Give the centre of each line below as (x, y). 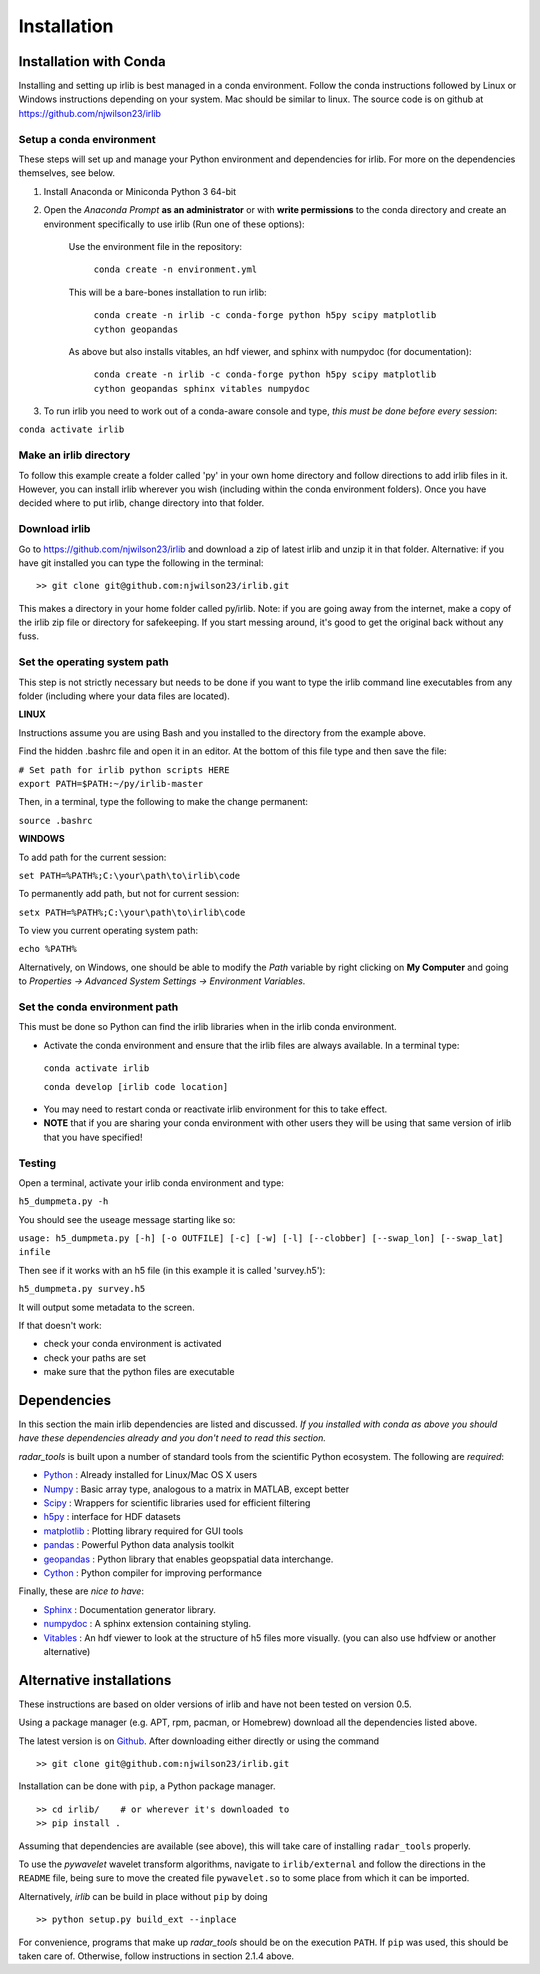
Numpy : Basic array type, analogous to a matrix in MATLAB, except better (196, 1489)
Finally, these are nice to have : (81, 1591)
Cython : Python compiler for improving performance (152, 1572)
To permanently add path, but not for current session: (129, 894)
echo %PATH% (47, 949)
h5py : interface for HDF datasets (112, 1517)
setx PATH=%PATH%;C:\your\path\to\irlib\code (132, 912)
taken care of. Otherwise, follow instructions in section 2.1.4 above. (156, 1956)
